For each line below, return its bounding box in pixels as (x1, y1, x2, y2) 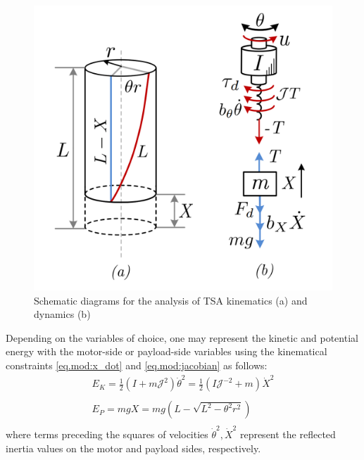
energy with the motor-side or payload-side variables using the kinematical (6, 344, 327, 359)
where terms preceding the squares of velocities (6, 427, 208, 442)
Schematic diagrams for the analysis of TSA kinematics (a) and (34, 293, 308, 307)
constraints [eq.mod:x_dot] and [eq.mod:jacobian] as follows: (6, 357, 268, 372)
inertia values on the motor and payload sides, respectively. (6, 440, 261, 455)
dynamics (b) (34, 307, 91, 321)
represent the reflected (239, 427, 336, 442)
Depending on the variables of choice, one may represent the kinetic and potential (6, 330, 358, 345)
